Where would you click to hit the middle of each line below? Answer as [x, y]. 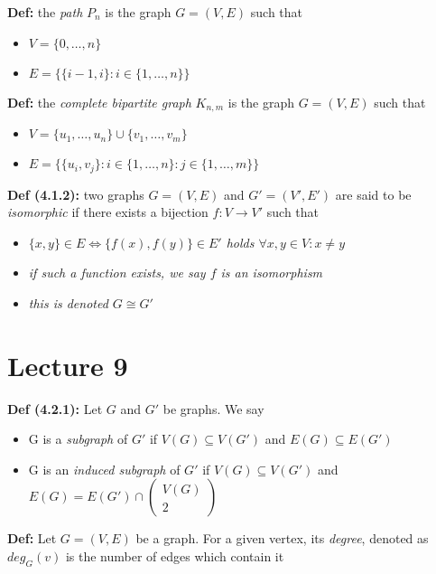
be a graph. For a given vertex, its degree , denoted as [282, 538]
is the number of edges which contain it [175, 555]
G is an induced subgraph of [104, 469]
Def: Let [32, 538]
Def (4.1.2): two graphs [76, 194]
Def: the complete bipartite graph [99, 102]
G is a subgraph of [78, 439]
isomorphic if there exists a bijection [108, 212]
